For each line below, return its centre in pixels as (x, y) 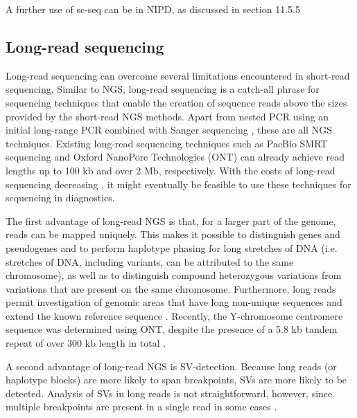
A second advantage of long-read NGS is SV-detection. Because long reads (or (171, 366)
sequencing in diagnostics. (60, 198)
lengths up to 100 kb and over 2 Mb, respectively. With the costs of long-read (171, 170)
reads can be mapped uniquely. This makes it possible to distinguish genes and (173, 234)
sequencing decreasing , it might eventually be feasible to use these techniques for (178, 184)
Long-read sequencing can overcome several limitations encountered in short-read (178, 75)
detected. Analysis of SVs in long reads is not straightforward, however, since (169, 393)
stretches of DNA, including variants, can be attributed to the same (150, 261)
